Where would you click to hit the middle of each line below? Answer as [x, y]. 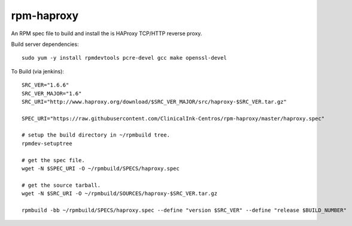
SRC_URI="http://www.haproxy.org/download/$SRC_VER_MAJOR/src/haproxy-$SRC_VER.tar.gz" [154, 102]
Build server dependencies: [45, 44]
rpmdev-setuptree [47, 143]
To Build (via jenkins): [37, 71]
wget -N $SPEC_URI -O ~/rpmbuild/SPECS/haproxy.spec [101, 169]
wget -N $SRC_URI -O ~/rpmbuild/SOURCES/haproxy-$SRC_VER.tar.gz [120, 194]
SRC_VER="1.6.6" [45, 85]
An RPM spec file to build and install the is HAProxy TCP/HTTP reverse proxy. [107, 33]
